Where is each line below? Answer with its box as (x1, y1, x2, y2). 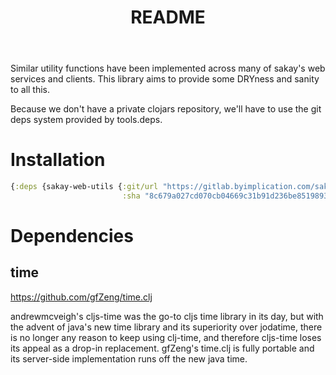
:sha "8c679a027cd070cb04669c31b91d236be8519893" (121, 191, 333, 201)
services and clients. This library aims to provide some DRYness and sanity (10, 73, 320, 85)
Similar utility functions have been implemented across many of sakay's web (10, 62, 326, 75)
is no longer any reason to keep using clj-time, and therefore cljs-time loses (10, 331, 322, 343)
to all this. (10, 84, 51, 96)
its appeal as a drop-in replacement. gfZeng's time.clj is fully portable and (10, 342, 315, 354)
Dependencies (10, 225, 134, 248)
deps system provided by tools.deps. (10, 114, 163, 126)
